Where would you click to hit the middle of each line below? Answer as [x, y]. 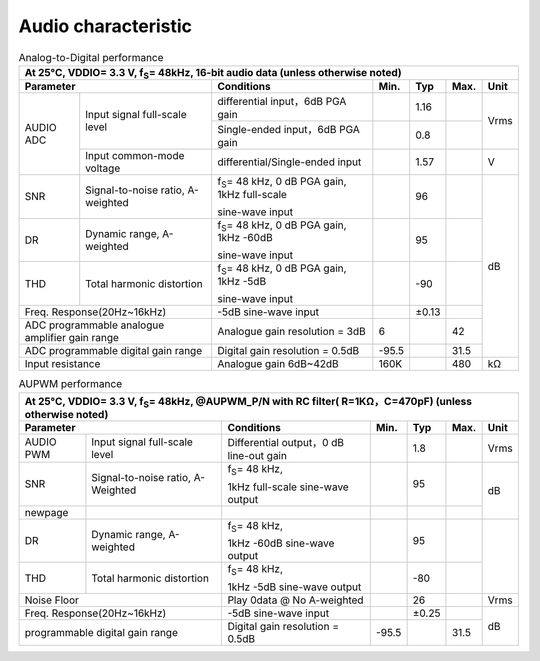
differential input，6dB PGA [281, 101]
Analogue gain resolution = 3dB [291, 332]
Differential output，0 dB [286, 442]
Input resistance [62, 364]
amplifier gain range [72, 338]
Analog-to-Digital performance [91, 57]
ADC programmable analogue [94, 325]
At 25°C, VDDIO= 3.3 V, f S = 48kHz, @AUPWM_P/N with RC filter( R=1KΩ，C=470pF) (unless [248, 402]
